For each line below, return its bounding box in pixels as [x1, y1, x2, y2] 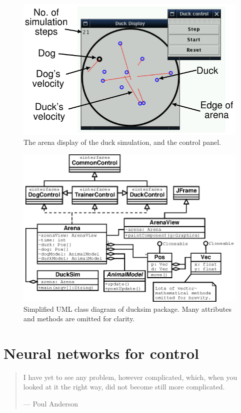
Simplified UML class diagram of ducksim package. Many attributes [23, 303, 231, 314]
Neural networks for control [3, 342, 199, 363]
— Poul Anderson [23, 398, 78, 409]
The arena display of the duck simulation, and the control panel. [23, 136, 221, 147]
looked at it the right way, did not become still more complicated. [23, 381, 225, 392]
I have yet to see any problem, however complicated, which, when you [23, 371, 237, 382]
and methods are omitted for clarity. [23, 313, 135, 324]
